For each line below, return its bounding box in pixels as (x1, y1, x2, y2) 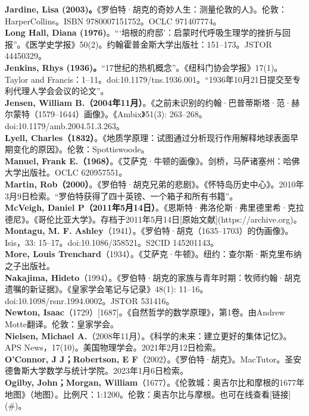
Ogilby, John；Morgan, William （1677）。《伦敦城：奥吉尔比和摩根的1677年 (5, 376, 305, 388)
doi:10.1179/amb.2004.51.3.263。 (5, 119, 125, 132)
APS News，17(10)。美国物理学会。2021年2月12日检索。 (5, 341, 221, 354)
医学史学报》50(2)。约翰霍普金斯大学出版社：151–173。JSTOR (29, 37, 272, 50)
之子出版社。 (5, 259, 55, 272)
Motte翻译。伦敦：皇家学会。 (5, 318, 118, 330)
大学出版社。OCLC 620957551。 (5, 166, 127, 179)
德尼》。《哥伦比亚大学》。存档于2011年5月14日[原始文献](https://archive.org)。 (5, 212, 302, 225)
